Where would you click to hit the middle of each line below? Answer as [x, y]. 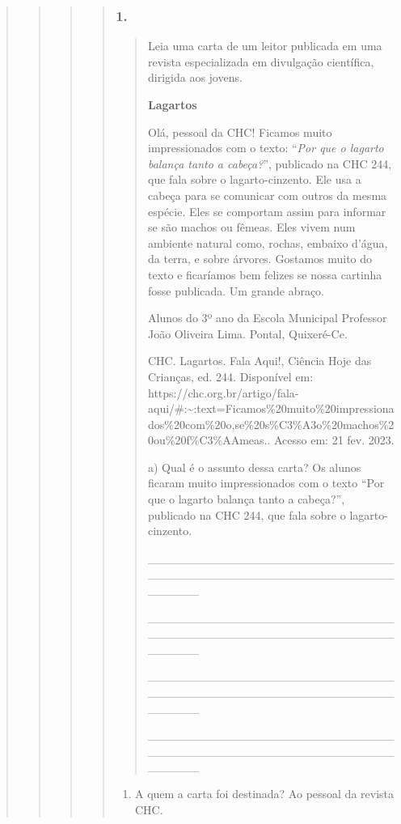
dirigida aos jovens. [195, 77]
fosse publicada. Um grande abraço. [236, 290]
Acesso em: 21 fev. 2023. [334, 440]
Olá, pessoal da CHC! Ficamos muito [240, 132]
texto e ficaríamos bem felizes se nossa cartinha [265, 274]
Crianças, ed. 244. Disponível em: [230, 376]
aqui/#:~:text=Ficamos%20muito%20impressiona [271, 408]
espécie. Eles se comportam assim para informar [267, 211]
